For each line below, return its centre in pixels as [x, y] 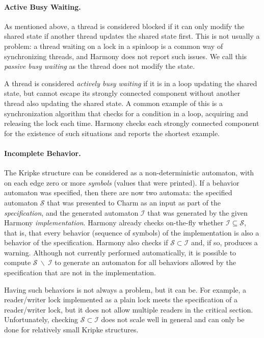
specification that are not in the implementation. [80, 272]
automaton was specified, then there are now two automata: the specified [118, 192]
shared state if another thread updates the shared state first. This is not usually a [132, 36]
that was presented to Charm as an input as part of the [134, 202]
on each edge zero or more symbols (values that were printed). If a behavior [122, 182]
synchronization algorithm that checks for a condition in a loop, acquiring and [126, 113]
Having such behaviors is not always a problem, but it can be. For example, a [125, 289]
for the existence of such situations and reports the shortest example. [112, 133]
